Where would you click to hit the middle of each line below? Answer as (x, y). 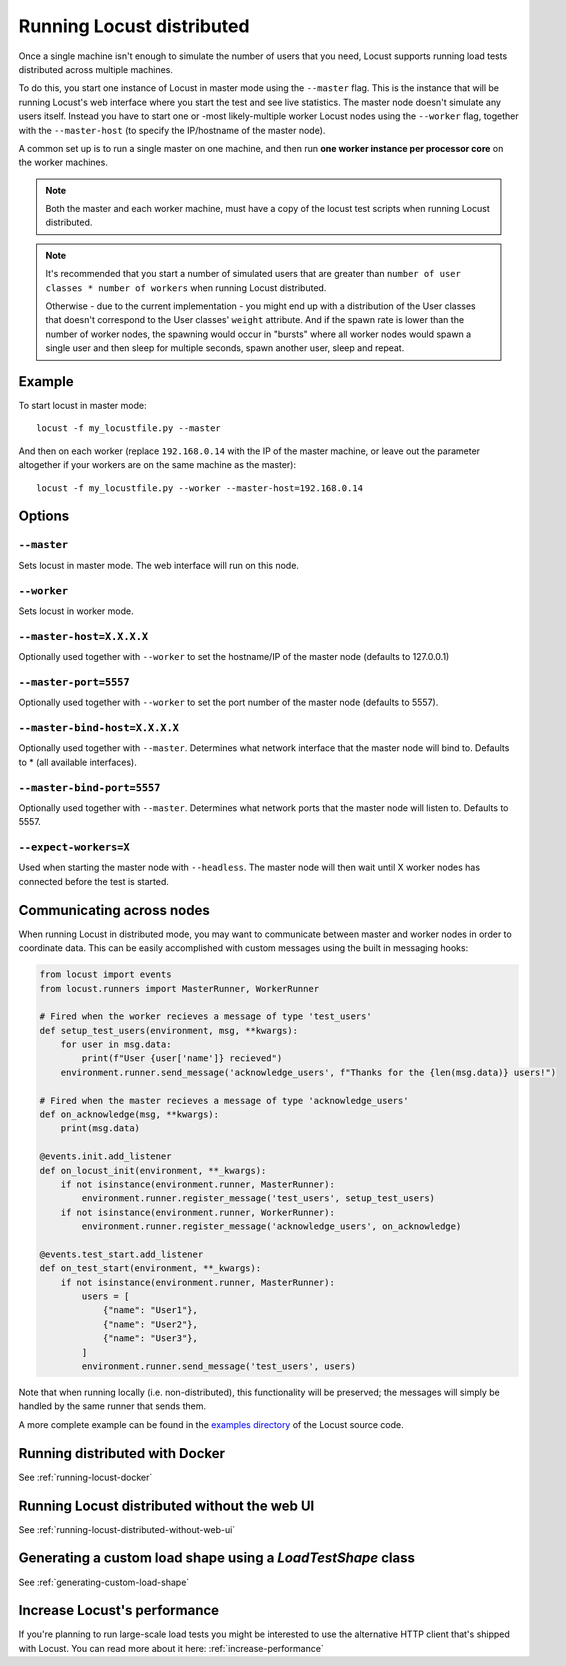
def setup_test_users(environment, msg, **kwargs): (169, 1030)
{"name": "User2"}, (150, 1324)
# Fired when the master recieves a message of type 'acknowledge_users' (224, 1100)
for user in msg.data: (116, 1044)
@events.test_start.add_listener (121, 1254)
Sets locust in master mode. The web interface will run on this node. (159, 565)
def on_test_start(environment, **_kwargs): (150, 1268)
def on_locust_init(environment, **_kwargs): (153, 1170)
